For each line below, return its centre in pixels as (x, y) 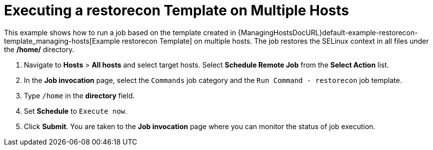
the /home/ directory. (39, 49)
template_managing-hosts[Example (62, 41)
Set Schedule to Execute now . (76, 111)
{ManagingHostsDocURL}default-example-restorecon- (328, 32)
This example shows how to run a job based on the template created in (120, 32)
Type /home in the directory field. (79, 95)
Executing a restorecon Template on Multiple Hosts (177, 10)
